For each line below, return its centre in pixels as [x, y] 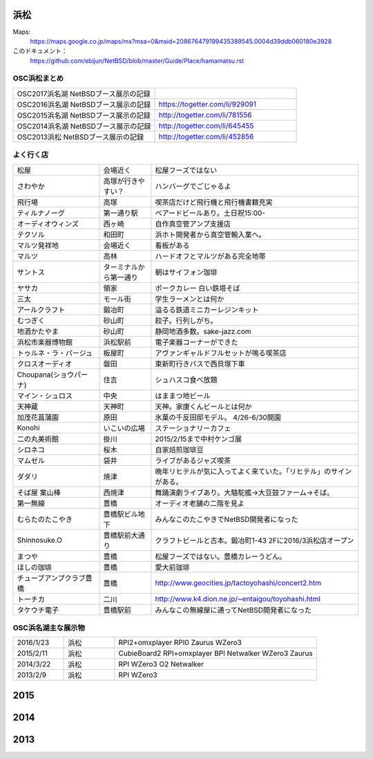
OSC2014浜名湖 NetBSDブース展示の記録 [84, 126]
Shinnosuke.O [39, 540]
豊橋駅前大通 [124, 535]
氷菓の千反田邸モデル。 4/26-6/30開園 [218, 417]
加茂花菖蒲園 [38, 417]
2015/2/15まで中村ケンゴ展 [198, 439]
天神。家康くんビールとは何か [203, 406]
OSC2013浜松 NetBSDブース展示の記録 [80, 137]
